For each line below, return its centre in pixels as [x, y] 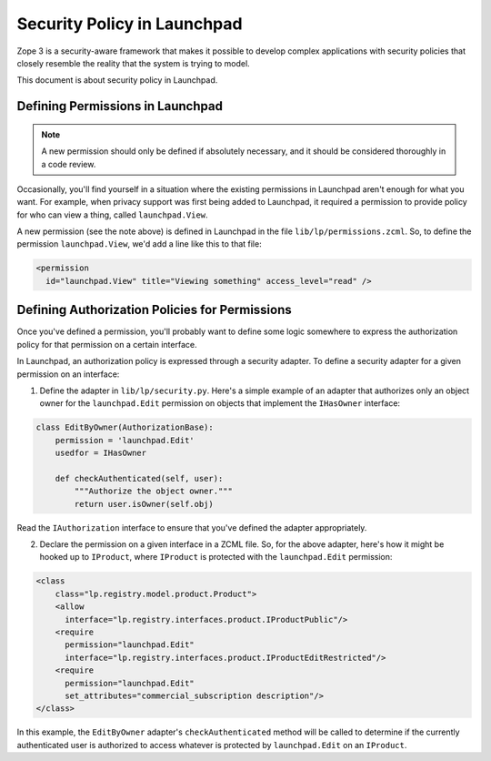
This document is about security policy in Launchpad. [117, 80]
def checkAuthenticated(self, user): [139, 478]
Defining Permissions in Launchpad [120, 106]
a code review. [69, 164]
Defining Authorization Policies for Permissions [155, 310]
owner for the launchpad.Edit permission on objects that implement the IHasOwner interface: [220, 403]
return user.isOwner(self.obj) [144, 504]
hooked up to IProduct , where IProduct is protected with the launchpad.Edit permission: [216, 557]
